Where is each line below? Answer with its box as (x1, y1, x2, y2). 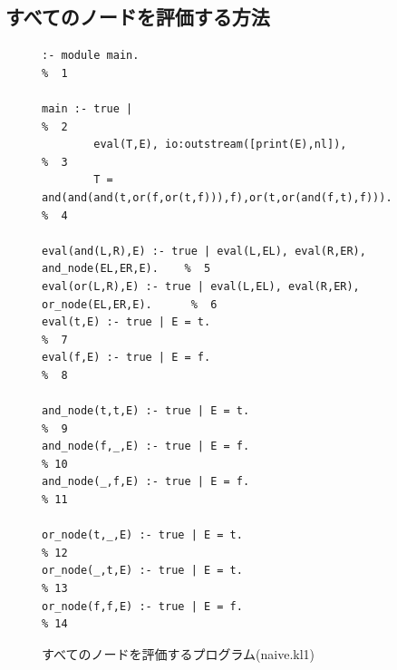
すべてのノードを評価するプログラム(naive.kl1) (42, 644, 315, 663)
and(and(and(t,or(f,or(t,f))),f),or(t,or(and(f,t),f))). (42, 190, 392, 204)
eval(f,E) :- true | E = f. (42, 351, 211, 364)
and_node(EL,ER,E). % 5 (42, 262, 211, 276)
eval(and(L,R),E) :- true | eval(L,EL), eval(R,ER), (42, 244, 366, 257)
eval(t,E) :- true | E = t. (42, 316, 211, 329)
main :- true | (42, 102, 133, 115)
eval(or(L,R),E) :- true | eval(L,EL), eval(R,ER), (42, 279, 360, 293)
